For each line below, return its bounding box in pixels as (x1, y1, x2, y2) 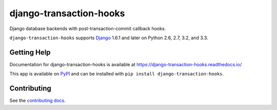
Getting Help (9, 48, 51, 57)
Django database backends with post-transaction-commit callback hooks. (9, 25, 166, 32)
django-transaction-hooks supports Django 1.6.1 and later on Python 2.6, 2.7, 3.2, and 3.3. (9, 35, 208, 41)
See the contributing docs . (9, 97, 66, 104)
